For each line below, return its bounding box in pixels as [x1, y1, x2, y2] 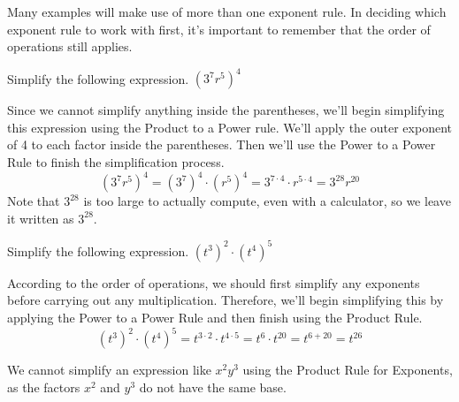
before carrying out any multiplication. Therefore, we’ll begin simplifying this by [7, 291, 444, 309]
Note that [7, 192, 60, 210]
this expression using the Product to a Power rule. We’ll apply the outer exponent [7, 118, 452, 136]
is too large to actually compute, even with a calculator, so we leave [83, 192, 451, 210]
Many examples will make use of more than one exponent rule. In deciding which [7, 3, 447, 20]
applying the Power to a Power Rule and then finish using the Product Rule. [7, 308, 423, 327]
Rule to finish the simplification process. [7, 153, 225, 171]
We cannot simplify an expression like [7, 360, 211, 379]
